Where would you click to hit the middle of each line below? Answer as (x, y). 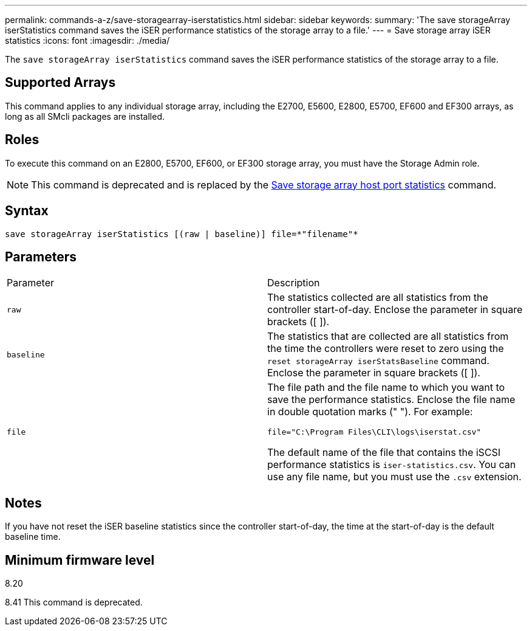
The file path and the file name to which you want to (386, 388)
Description (294, 283)
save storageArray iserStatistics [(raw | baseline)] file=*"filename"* (182, 234)
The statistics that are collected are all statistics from (388, 336)
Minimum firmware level (80, 560)
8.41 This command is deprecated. (74, 602)
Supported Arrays (60, 83)
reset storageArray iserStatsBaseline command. (378, 361)
